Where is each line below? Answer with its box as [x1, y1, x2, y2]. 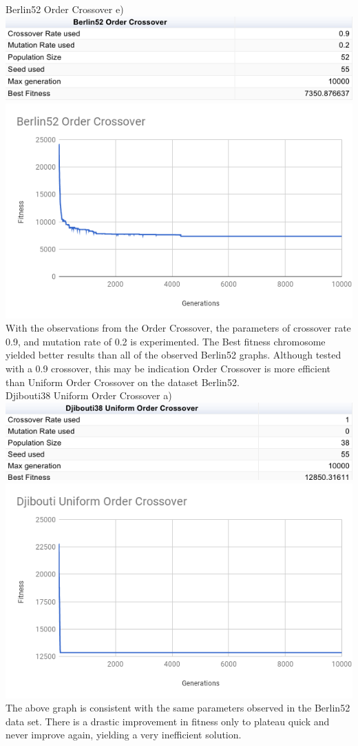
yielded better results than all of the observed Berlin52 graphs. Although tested [6, 347, 341, 362]
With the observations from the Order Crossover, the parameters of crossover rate [6, 321, 351, 335]
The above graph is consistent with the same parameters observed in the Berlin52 [6, 700, 350, 715]
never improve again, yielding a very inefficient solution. [6, 727, 242, 742]
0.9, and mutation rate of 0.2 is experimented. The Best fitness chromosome [6, 334, 326, 348]
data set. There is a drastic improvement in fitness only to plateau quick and [6, 714, 330, 728]
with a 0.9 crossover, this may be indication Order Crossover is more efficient [6, 361, 331, 375]
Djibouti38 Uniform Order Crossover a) [6, 388, 172, 403]
